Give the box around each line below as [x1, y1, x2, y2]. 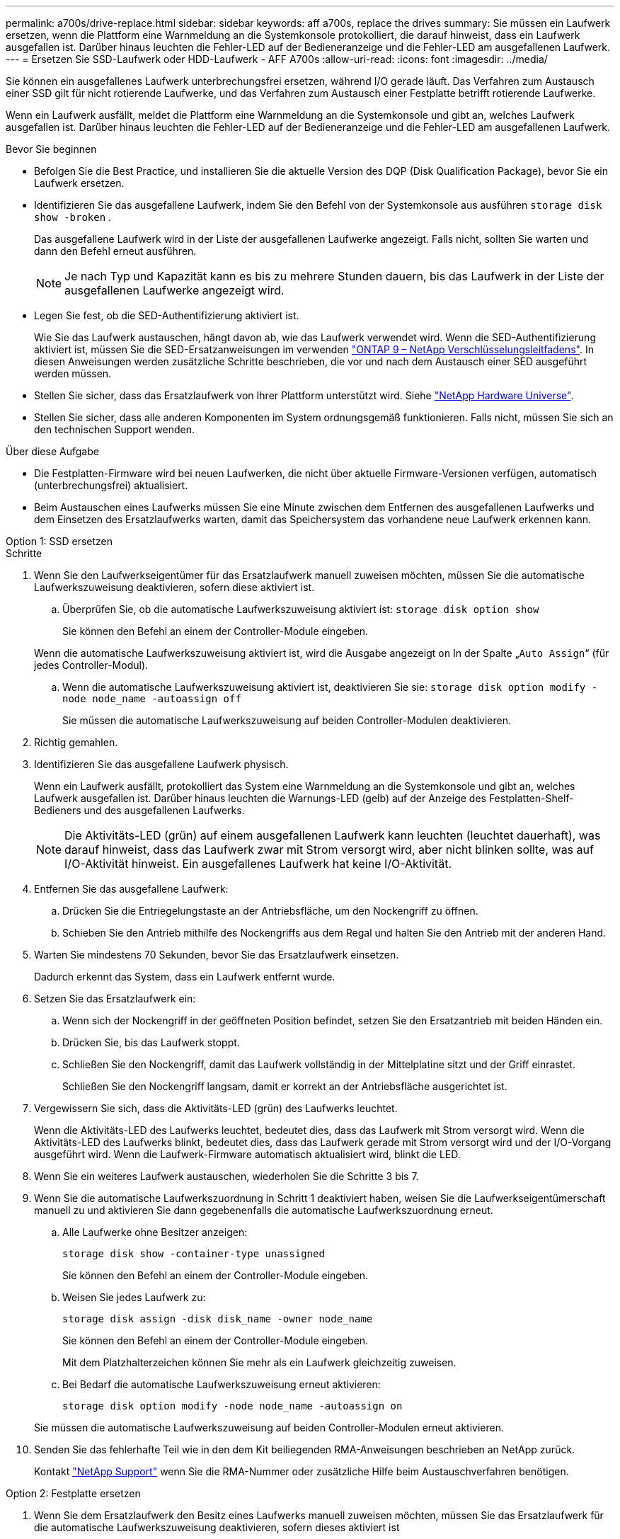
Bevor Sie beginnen [6, 143, 97, 155]
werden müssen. [34, 367, 112, 379]
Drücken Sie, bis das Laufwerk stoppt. [62, 1036, 240, 1048]
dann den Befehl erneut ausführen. [34, 245, 197, 257]
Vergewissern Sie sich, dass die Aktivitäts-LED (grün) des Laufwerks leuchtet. [34, 1102, 398, 1114]
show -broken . [34, 211, 112, 223]
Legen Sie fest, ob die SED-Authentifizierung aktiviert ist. [34, 309, 299, 321]
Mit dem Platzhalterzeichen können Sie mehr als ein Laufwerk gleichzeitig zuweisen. [62, 1356, 457, 1368]
